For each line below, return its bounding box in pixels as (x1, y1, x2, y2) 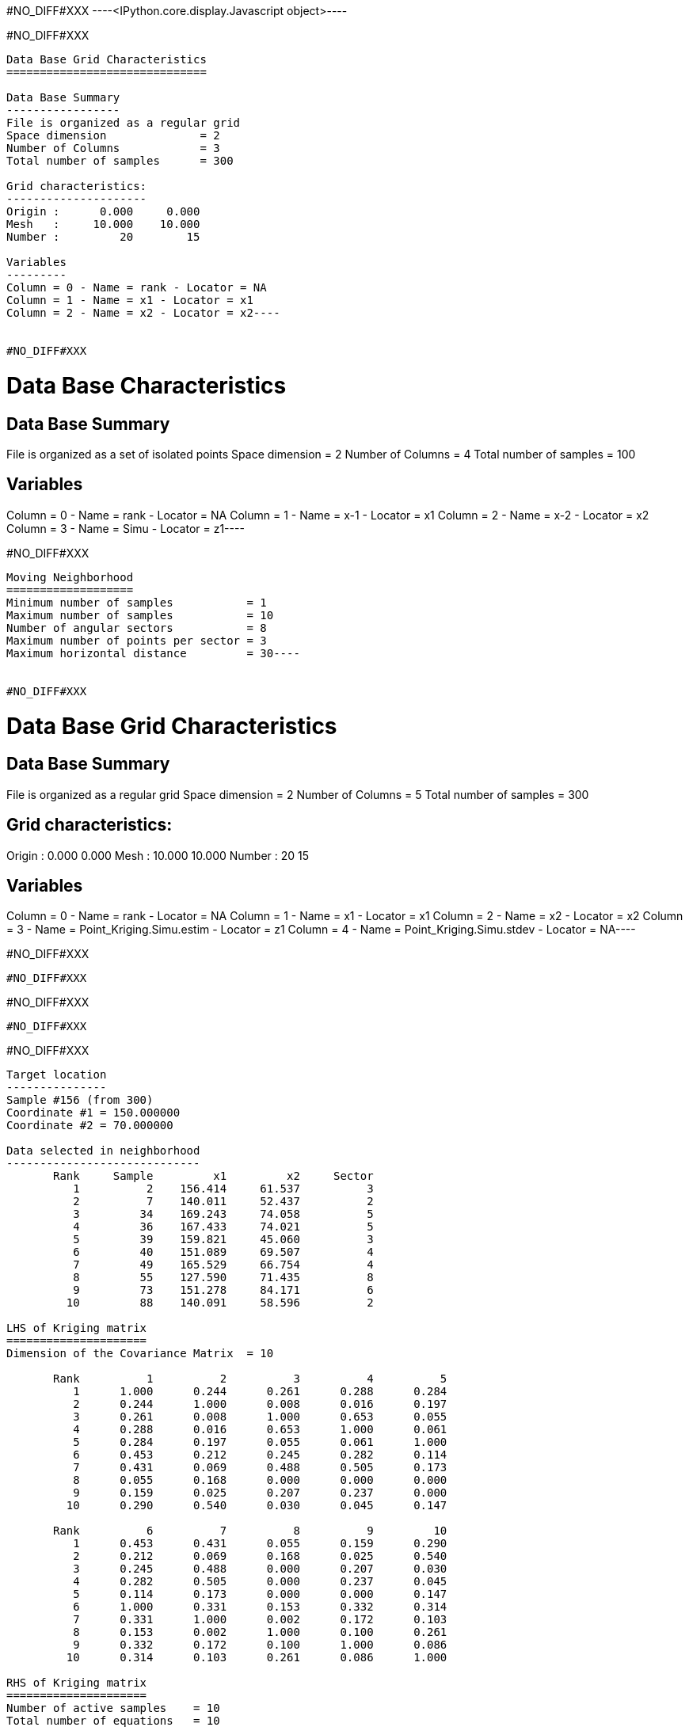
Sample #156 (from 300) (6, 1094, 154, 1107)
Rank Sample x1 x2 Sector (53, 1170, 374, 1183)
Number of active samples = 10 (6, 1702, 220, 1715)
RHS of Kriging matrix (6, 1676, 147, 1690)
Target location (6, 1068, 107, 1082)
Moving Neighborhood (6, 570, 134, 584)
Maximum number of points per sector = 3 (6, 633, 267, 647)
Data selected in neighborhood (6, 1144, 200, 1158)
